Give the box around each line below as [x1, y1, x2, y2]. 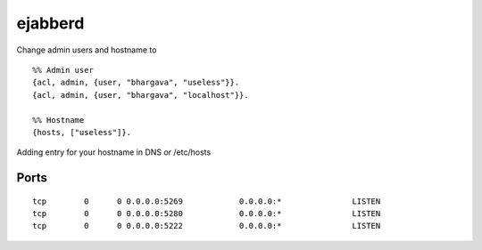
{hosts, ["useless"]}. [32, 127, 132, 137]
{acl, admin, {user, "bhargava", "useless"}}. [32, 77, 240, 88]
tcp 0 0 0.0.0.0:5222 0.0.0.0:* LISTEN [32, 221, 381, 231]
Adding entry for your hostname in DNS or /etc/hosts [16, 147, 212, 157]
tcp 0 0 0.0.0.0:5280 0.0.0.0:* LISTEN [32, 209, 381, 219]
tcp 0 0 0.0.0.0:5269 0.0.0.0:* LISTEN [32, 196, 381, 206]
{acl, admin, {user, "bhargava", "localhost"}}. [32, 90, 249, 100]
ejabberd [16, 13, 85, 33]
